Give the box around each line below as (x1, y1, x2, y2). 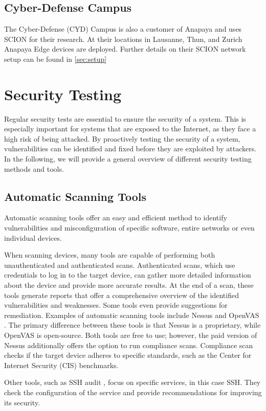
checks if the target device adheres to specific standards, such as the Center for (4, 350, 252, 360)
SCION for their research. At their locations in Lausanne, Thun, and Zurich (4, 33, 242, 44)
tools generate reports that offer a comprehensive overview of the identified (4, 289, 239, 300)
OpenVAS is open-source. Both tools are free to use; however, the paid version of (4, 330, 257, 340)
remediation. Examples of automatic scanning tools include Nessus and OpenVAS (4, 309, 259, 320)
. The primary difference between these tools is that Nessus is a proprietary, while (4, 319, 261, 330)
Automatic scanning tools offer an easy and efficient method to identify (4, 212, 227, 223)
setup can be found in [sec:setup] (4, 53, 107, 64)
